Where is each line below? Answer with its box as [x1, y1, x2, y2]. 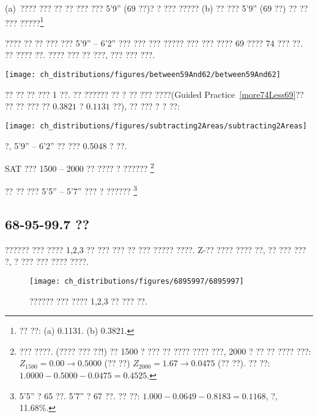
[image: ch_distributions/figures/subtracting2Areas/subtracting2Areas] [5, 121, 307, 130]
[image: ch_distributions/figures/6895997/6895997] [29, 277, 244, 286]
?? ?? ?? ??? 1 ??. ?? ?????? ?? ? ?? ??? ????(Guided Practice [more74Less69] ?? [5, 87, 304, 100]
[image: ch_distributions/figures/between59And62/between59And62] [5, 70, 281, 79]
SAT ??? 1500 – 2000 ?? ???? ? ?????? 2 [5, 160, 154, 174]
